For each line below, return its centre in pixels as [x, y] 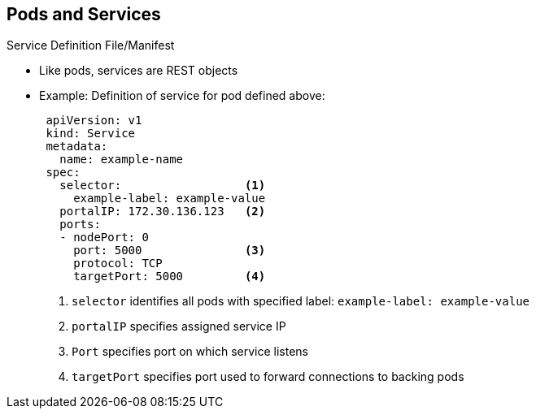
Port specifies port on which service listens [190, 352]
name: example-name [122, 160]
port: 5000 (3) [170, 251]
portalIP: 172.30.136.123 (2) [163, 212]
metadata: [77, 147]
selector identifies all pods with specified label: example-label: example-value [301, 301]
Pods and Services [84, 14]
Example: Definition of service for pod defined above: [182, 96]
